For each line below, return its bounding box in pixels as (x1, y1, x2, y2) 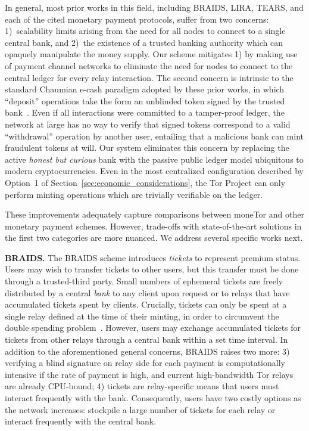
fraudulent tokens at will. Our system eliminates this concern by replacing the (5, 141, 289, 154)
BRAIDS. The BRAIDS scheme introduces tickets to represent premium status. (5, 251, 301, 263)
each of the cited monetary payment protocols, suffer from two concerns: (5, 13, 269, 25)
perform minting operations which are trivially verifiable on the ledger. (5, 188, 263, 200)
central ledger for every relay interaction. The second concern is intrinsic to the (5, 71, 294, 83)
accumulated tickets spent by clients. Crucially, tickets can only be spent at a (5, 298, 287, 311)
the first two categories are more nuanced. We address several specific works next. (5, 231, 303, 244)
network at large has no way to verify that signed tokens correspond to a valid (5, 117, 291, 130)
